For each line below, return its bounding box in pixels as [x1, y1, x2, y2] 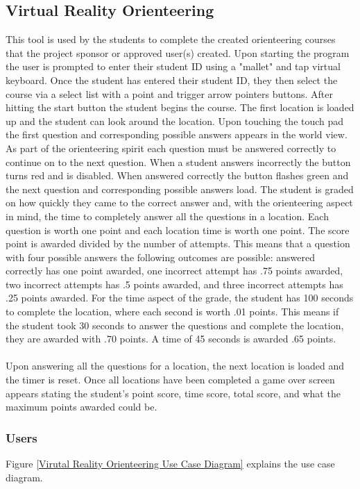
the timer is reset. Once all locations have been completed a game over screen [6, 372, 335, 387]
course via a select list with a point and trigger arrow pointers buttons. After [6, 86, 333, 101]
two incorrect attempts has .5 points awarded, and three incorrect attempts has [6, 276, 343, 291]
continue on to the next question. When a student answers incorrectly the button [6, 154, 351, 169]
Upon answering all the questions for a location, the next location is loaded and [6, 358, 345, 373]
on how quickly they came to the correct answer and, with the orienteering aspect [6, 195, 353, 210]
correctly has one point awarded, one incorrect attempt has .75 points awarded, [6, 263, 343, 278]
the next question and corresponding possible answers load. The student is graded [6, 181, 354, 196]
